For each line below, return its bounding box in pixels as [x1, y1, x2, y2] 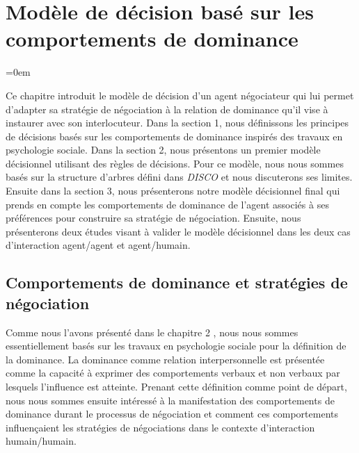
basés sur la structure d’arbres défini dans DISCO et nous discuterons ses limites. [6, 170, 353, 184]
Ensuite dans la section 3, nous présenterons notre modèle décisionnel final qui [6, 183, 340, 198]
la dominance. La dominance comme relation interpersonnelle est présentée [6, 352, 325, 366]
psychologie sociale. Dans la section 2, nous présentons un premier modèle [6, 142, 321, 157]
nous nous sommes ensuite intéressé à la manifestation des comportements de [6, 393, 335, 407]
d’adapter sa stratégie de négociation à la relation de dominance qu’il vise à [6, 101, 328, 116]
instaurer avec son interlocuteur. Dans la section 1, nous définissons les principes [6, 115, 349, 130]
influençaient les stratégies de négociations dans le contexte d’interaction [6, 420, 315, 434]
